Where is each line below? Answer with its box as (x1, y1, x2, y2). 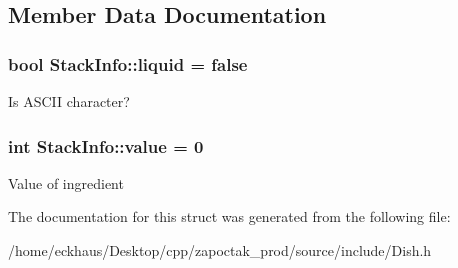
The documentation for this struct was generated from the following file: (8, 206, 451, 227)
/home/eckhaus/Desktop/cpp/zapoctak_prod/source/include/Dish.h (8, 240, 432, 260)
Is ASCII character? (8, 91, 130, 111)
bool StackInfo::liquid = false (8, 51, 248, 76)
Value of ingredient (8, 172, 124, 193)
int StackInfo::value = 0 (8, 133, 204, 158)
